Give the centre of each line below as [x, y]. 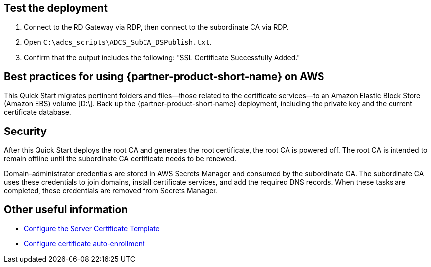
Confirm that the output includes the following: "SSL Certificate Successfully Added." [162, 58]
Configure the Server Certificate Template [92, 228]
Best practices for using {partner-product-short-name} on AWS [164, 76]
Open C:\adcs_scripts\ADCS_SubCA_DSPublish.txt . [118, 42]
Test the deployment [56, 8]
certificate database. [37, 112]
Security [25, 131]
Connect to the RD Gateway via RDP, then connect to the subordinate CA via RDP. [156, 27]
